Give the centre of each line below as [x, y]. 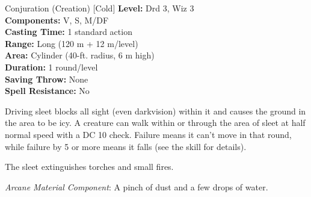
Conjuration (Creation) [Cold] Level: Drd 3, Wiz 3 [100, 8]
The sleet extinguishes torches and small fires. [89, 167]
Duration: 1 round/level [51, 67]
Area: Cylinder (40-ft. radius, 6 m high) [80, 55]
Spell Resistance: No [47, 91]
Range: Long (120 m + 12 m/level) [72, 43]
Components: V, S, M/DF [57, 20]
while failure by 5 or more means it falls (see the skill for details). [126, 146]
